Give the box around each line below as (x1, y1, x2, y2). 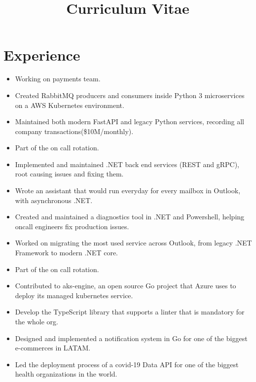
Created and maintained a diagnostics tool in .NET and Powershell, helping (15, 211, 245, 222)
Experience (3, 45, 80, 65)
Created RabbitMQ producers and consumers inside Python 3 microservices (15, 90, 245, 100)
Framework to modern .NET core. (15, 247, 118, 258)
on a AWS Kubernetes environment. (15, 100, 124, 110)
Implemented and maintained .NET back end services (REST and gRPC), (15, 159, 240, 169)
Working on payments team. (15, 73, 101, 84)
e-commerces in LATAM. (15, 343, 91, 353)
